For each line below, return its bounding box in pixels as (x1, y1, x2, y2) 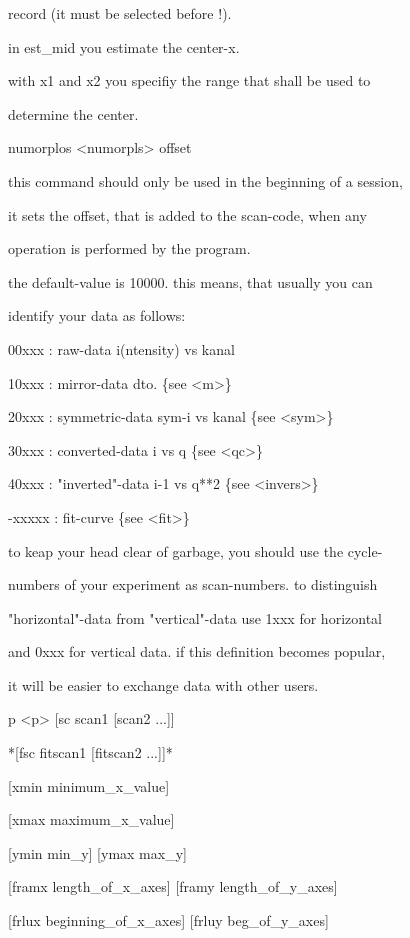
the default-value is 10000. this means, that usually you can (8, 271, 373, 292)
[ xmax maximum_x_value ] (8, 809, 175, 830)
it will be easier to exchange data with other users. (8, 674, 319, 695)
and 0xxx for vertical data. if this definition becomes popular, (8, 641, 386, 662)
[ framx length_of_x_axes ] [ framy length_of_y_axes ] (8, 876, 338, 897)
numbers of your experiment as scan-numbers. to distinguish (8, 574, 378, 595)
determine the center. (8, 103, 139, 124)
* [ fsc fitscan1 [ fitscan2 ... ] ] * (8, 742, 173, 763)
